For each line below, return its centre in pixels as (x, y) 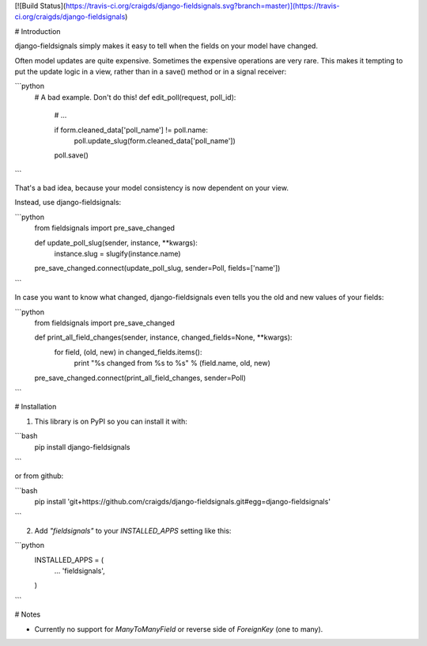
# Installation (36, 407)
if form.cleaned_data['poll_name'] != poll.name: (131, 130)
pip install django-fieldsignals (82, 446)
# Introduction (38, 31)
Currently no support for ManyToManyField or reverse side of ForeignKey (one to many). (179, 629)
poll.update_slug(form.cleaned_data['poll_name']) (155, 141)
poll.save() (71, 155)
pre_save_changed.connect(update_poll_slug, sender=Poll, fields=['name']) (157, 268)
